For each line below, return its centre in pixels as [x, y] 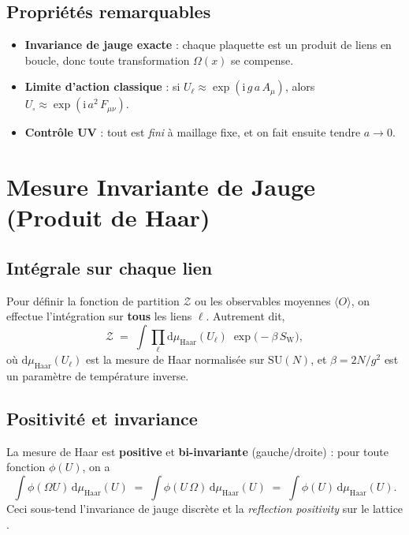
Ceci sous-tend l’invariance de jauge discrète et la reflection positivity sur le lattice [205, 509]
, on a [96, 467]
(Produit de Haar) [108, 217]
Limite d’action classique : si [102, 86]
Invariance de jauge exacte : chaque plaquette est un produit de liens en [208, 45]
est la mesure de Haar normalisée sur [175, 359]
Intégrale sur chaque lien [110, 267]
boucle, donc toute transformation [107, 60]
